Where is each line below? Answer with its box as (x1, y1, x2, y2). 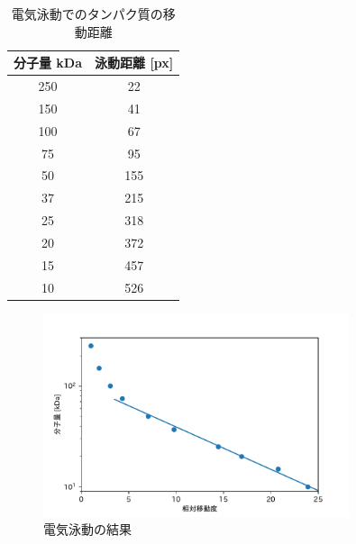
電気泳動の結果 (43, 520, 132, 539)
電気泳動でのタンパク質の (11, 5, 163, 23)
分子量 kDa (14, 53, 83, 72)
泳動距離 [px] (95, 53, 174, 72)
